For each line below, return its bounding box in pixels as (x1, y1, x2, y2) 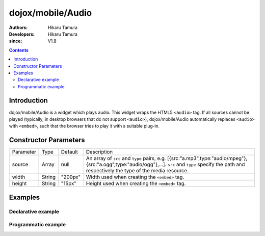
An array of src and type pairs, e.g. (86, 155, 166, 162)
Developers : (9, 31, 35, 37)
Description (86, 149, 113, 156)
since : (9, 38, 22, 44)
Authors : (9, 25, 28, 30)
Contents (9, 47, 29, 53)
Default (61, 149, 78, 156)
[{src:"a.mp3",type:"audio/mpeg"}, (167, 155, 248, 162)
